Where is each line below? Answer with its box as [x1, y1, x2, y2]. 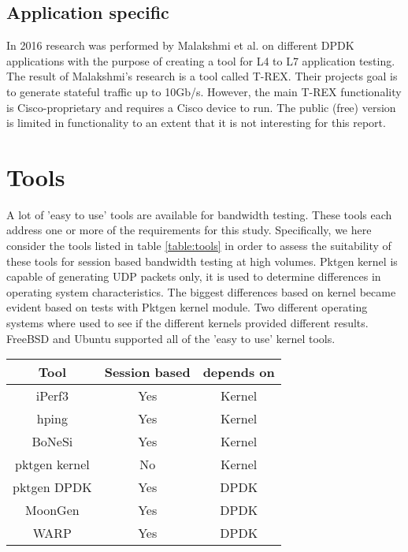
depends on [202, 363, 275, 382]
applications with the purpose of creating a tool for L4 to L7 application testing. [6, 52, 395, 69]
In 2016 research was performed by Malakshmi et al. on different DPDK [6, 37, 354, 54]
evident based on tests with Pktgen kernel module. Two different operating [6, 299, 368, 315]
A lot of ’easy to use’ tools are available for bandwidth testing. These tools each [6, 206, 392, 222]
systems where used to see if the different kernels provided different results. [6, 315, 369, 331]
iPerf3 [35, 386, 69, 405]
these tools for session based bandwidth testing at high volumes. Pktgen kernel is [6, 252, 398, 269]
